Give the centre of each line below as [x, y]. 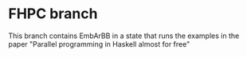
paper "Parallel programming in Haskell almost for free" [99, 44]
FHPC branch [53, 14]
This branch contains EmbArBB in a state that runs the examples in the [124, 36]
